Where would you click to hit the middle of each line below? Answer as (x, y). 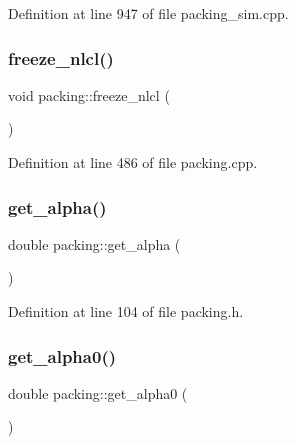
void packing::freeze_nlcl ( (89, 94)
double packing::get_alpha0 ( (98, 392)
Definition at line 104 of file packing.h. (126, 311)
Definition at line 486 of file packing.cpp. (133, 162)
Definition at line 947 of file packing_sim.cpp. (148, 13)
